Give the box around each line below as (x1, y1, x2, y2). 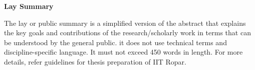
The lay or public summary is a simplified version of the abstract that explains (4, 17, 246, 28)
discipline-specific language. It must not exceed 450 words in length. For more (4, 47, 243, 57)
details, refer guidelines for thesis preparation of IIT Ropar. (4, 56, 186, 67)
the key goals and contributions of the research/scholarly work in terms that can (4, 27, 251, 38)
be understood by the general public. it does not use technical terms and (4, 37, 227, 47)
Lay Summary (4, 1, 54, 11)
